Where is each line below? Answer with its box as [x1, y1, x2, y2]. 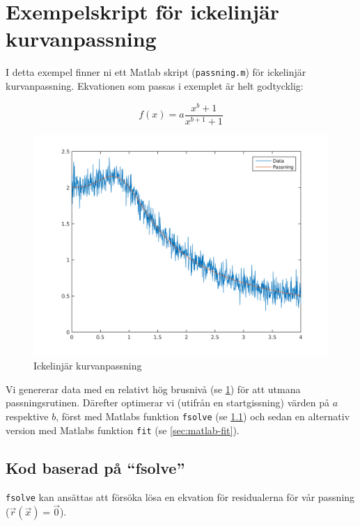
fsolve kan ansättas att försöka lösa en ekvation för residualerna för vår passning [6, 489, 355, 504]
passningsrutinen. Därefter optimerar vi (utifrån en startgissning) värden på [6, 395, 329, 410]
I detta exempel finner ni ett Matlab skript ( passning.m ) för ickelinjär [6, 65, 306, 79]
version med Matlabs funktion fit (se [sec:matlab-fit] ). [6, 422, 240, 437]
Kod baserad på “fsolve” [6, 456, 185, 478]
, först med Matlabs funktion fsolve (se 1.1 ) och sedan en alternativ [56, 409, 350, 424]
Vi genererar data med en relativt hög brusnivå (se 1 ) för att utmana [6, 381, 301, 396]
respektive [6, 409, 49, 424]
